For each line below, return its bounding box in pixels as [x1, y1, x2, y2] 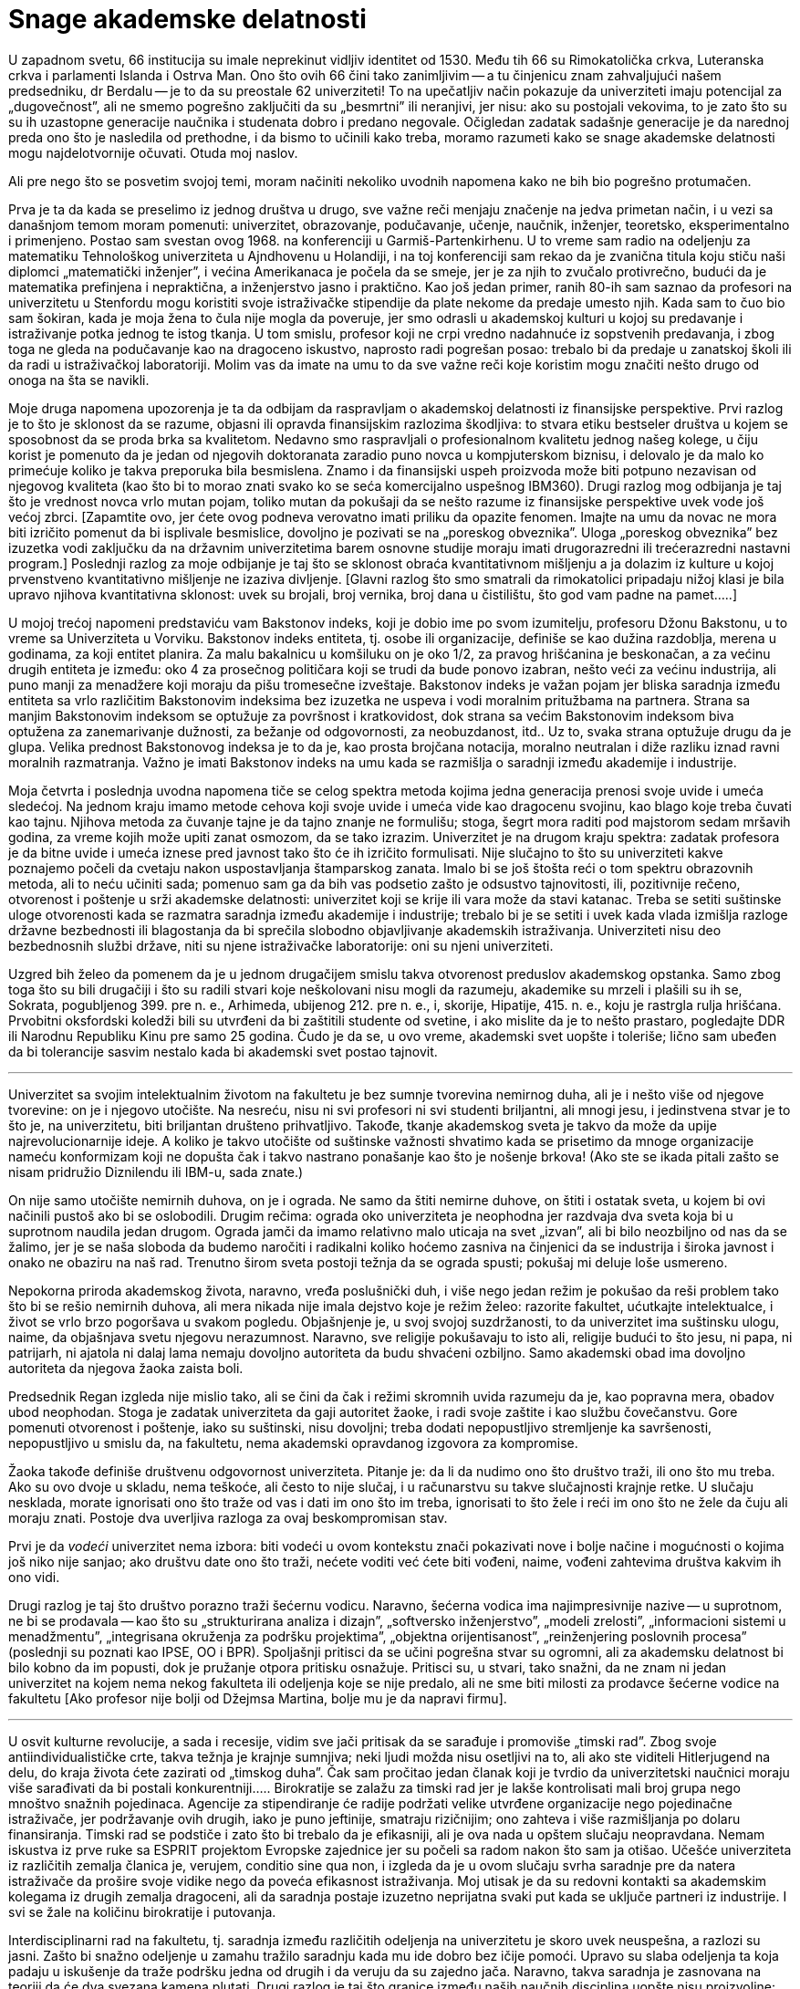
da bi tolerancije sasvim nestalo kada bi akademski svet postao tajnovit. [8, 1043, 438, 1059]
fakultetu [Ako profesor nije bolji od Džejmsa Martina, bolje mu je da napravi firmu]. [8, 1690, 507, 1706]
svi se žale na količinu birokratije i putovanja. [8, 1903, 276, 1920]
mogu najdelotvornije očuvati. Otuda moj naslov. [8, 144, 298, 161]
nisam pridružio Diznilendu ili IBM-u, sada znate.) [8, 1163, 304, 1180]
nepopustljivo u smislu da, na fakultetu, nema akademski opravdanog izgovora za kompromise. [8, 1434, 578, 1451]
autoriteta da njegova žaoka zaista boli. [8, 1359, 244, 1376]
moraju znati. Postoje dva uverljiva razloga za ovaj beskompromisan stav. [8, 1509, 448, 1526]
